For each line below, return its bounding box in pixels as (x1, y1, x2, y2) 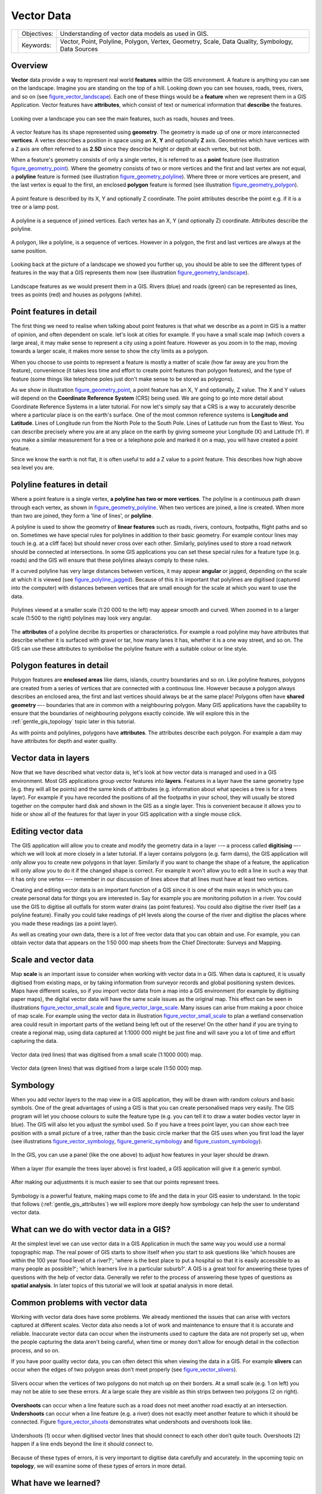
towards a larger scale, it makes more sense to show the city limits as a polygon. (11, 347, 209, 355)
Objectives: (21, 29, 54, 38)
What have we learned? (11, 1478, 101, 1488)
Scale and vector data (11, 955, 94, 965)
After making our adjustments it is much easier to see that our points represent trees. (11, 1178, 220, 1186)
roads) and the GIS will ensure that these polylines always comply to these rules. (11, 556, 209, 564)
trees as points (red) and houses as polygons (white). (11, 291, 143, 298)
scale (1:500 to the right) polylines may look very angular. (11, 614, 152, 622)
